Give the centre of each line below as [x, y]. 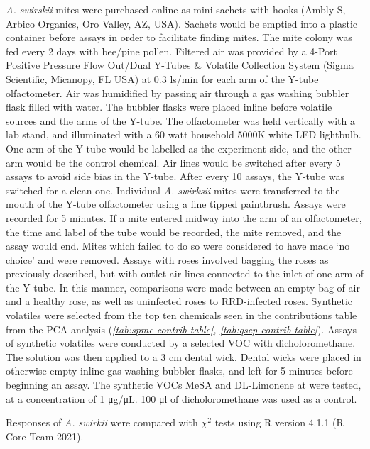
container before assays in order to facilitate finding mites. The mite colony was [179, 37]
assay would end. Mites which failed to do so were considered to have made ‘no [178, 246]
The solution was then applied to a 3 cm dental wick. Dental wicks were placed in [184, 356]
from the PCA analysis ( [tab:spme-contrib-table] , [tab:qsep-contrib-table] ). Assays [181, 329]
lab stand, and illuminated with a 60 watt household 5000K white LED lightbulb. [184, 134]
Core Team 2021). [45, 436]
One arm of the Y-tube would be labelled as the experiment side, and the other [179, 148]
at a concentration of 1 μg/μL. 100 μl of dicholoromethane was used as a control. [181, 398]
